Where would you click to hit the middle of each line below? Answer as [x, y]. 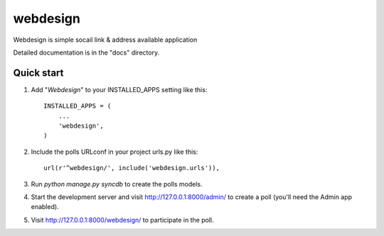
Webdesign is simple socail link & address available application [105, 40]
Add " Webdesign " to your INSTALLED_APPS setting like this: [119, 89]
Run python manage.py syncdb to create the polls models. [117, 184]
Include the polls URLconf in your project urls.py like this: [114, 152]
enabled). [45, 207]
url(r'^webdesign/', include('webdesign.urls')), [132, 168]
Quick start [38, 73]
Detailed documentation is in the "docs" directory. [86, 52]
